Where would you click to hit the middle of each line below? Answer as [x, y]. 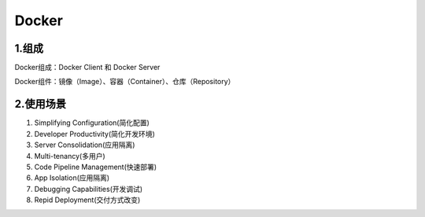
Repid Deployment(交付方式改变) [87, 200]
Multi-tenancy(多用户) [70, 156]
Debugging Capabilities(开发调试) [89, 189]
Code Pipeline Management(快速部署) [96, 167]
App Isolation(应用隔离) [72, 178]
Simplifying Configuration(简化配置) [92, 123]
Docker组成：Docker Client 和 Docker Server [87, 68]
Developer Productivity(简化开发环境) [94, 134]
